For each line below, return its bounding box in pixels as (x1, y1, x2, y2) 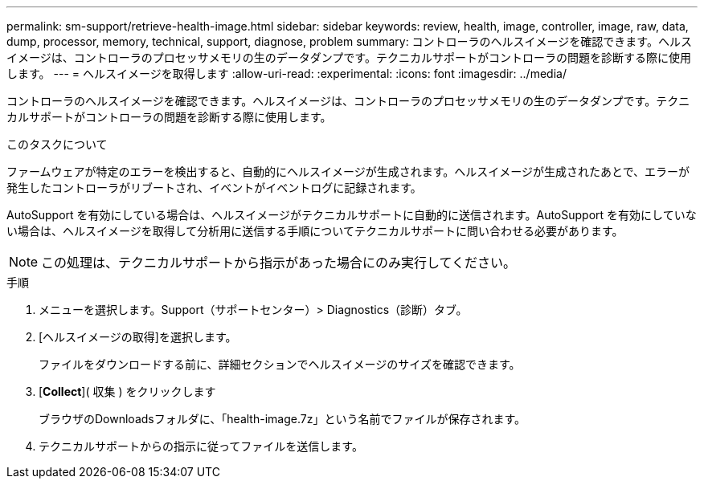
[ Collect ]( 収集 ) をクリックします (39, 385, 216, 398)
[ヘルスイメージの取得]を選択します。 (39, 330, 237, 344)
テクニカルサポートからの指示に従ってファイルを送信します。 (39, 439, 363, 453)
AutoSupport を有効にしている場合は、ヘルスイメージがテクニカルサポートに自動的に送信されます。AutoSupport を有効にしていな (6, 208, 697, 222)
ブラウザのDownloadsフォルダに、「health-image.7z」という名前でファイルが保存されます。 (39, 412, 526, 426)
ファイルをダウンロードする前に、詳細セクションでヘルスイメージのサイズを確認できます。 (39, 357, 521, 371)
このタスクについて (6, 137, 108, 151)
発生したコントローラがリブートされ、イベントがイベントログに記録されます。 (6, 181, 422, 194)
